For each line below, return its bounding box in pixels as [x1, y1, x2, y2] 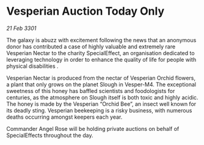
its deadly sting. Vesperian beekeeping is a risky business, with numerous [6, 106, 192, 114]
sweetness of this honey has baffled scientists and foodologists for [6, 87, 175, 94]
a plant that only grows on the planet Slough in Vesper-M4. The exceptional [6, 81, 197, 88]
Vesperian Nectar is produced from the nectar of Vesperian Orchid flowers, [6, 74, 196, 81]
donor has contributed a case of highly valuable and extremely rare [6, 43, 176, 50]
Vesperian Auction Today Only [6, 4, 165, 18]
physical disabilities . [6, 62, 59, 70]
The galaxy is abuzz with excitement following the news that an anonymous [6, 36, 197, 43]
